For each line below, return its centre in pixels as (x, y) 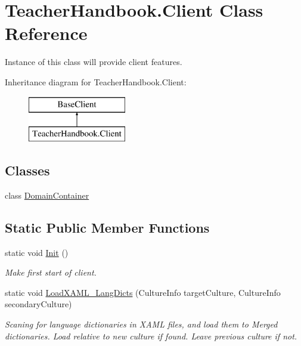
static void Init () (37, 252)
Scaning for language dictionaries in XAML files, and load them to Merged (141, 324)
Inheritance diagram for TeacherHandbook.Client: (96, 81)
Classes (27, 170)
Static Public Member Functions (107, 227)
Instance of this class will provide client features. (94, 62)
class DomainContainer (47, 195)
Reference (46, 33)
